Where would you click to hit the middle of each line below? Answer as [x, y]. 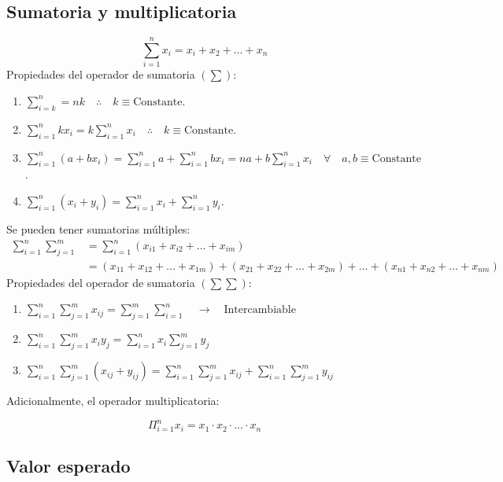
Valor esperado [68, 466]
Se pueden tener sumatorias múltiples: [98, 228]
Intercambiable [260, 310]
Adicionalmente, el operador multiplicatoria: [113, 401]
